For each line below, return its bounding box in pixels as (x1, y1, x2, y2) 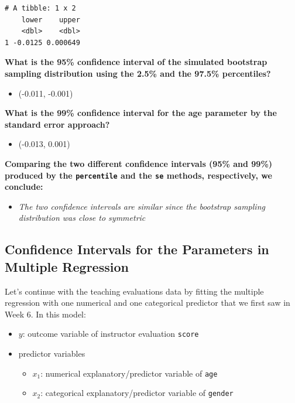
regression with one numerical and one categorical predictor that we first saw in (5, 296, 290, 309)
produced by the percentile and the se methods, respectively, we (5, 169, 272, 181)
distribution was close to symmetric (18, 211, 146, 224)
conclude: (5, 180, 43, 193)
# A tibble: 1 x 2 (5, 4, 76, 12)
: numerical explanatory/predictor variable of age (40, 367, 218, 379)
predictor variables (18, 347, 85, 359)
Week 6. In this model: (5, 308, 86, 320)
